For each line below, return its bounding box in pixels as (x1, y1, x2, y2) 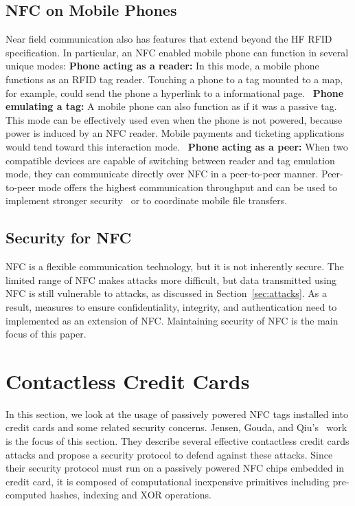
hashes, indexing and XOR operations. (49, 487, 211, 502)
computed (5, 487, 47, 502)
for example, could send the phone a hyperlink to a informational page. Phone (5, 85, 344, 100)
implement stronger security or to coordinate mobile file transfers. (5, 193, 288, 208)
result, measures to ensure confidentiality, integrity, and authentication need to (5, 299, 337, 313)
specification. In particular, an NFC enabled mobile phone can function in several (5, 45, 349, 59)
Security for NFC (5, 227, 132, 248)
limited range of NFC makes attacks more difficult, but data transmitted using (5, 272, 337, 287)
